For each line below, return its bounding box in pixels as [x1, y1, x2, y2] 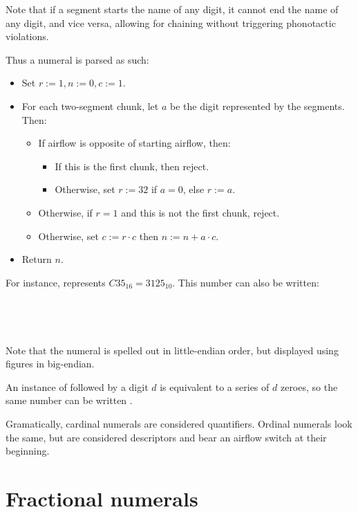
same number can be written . [6, 393, 133, 408]
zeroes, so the [280, 379, 338, 394]
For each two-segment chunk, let [21, 98, 159, 113]
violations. [6, 29, 49, 44]
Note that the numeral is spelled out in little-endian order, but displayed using [6, 342, 339, 357]
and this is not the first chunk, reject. [121, 205, 280, 219]
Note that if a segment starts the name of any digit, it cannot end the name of [6, 2, 339, 16]
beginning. [6, 444, 50, 458]
